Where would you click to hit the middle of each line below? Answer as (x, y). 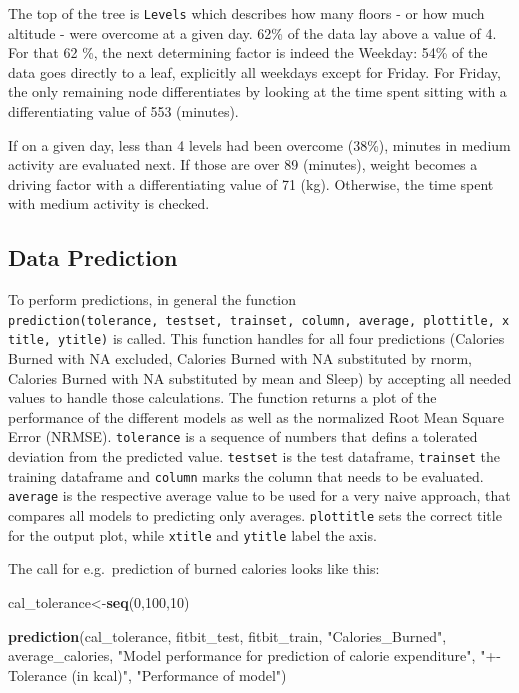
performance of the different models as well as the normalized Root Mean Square (256, 416)
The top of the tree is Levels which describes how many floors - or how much (246, 13)
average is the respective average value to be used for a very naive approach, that (259, 495)
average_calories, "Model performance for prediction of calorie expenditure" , (242, 655)
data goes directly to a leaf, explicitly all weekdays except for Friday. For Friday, (254, 71)
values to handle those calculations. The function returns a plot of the (222, 397)
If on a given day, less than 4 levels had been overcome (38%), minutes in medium (259, 144)
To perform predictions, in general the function (152, 299)
